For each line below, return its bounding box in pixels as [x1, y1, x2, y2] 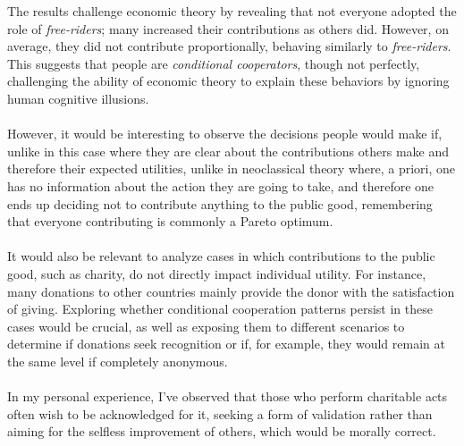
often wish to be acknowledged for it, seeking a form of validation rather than [7, 404, 433, 423]
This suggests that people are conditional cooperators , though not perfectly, [7, 54, 420, 72]
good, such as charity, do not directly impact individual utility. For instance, [7, 264, 426, 282]
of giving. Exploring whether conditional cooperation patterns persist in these [7, 299, 433, 318]
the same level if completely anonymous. [7, 351, 228, 370]
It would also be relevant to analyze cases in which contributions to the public [7, 247, 435, 265]
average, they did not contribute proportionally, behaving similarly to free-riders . [7, 37, 451, 55]
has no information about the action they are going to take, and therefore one [7, 176, 434, 195]
